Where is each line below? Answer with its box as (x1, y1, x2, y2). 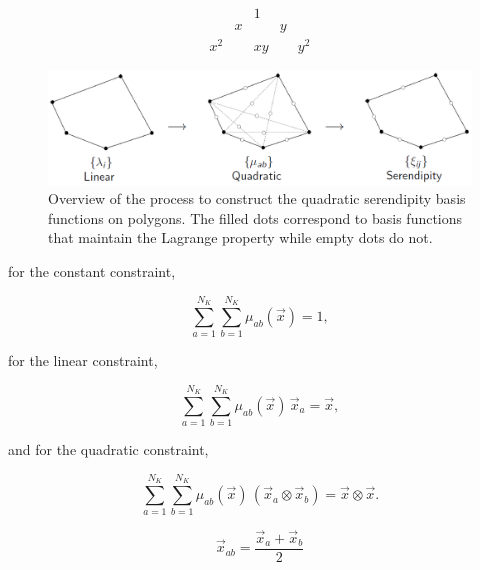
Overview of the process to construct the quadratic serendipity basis (48, 188, 466, 209)
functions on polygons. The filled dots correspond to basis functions (48, 207, 463, 228)
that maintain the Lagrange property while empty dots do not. (48, 227, 433, 248)
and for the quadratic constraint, (8, 439, 209, 460)
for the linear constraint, (8, 350, 158, 371)
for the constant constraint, (8, 261, 176, 281)
